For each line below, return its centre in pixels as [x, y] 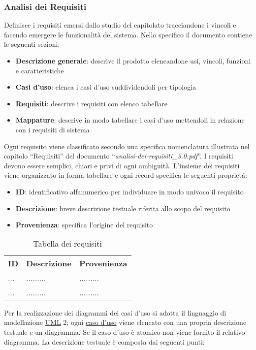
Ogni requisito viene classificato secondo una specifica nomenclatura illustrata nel [127, 146]
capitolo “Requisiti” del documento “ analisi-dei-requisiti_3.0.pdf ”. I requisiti [119, 156]
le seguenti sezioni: [32, 44]
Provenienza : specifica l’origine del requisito [84, 225]
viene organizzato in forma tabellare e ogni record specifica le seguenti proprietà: [126, 175]
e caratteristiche [40, 70]
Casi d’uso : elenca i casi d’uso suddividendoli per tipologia [106, 87]
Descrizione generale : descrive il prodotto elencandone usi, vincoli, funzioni [133, 61]
